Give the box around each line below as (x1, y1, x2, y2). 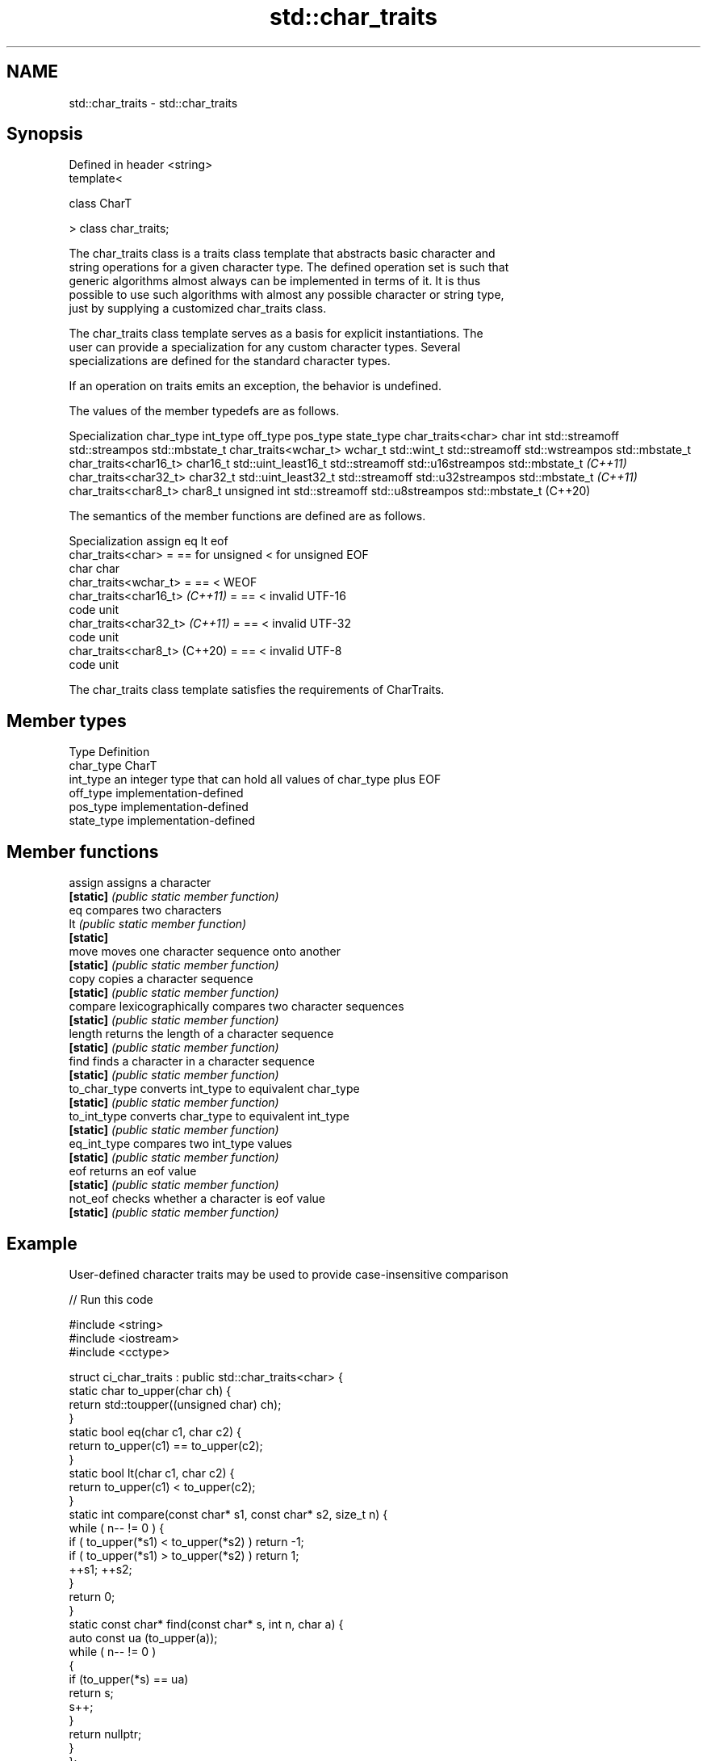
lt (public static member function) (69, 917, 247, 931)
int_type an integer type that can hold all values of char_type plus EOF (69, 772, 441, 787)
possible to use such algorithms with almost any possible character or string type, (69, 288, 504, 302)
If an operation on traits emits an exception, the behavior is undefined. (69, 379, 441, 393)
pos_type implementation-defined (69, 800, 249, 814)
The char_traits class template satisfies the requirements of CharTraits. (69, 683, 445, 697)
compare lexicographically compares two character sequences (69, 999, 404, 1014)
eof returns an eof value (69, 1164, 197, 1179)
